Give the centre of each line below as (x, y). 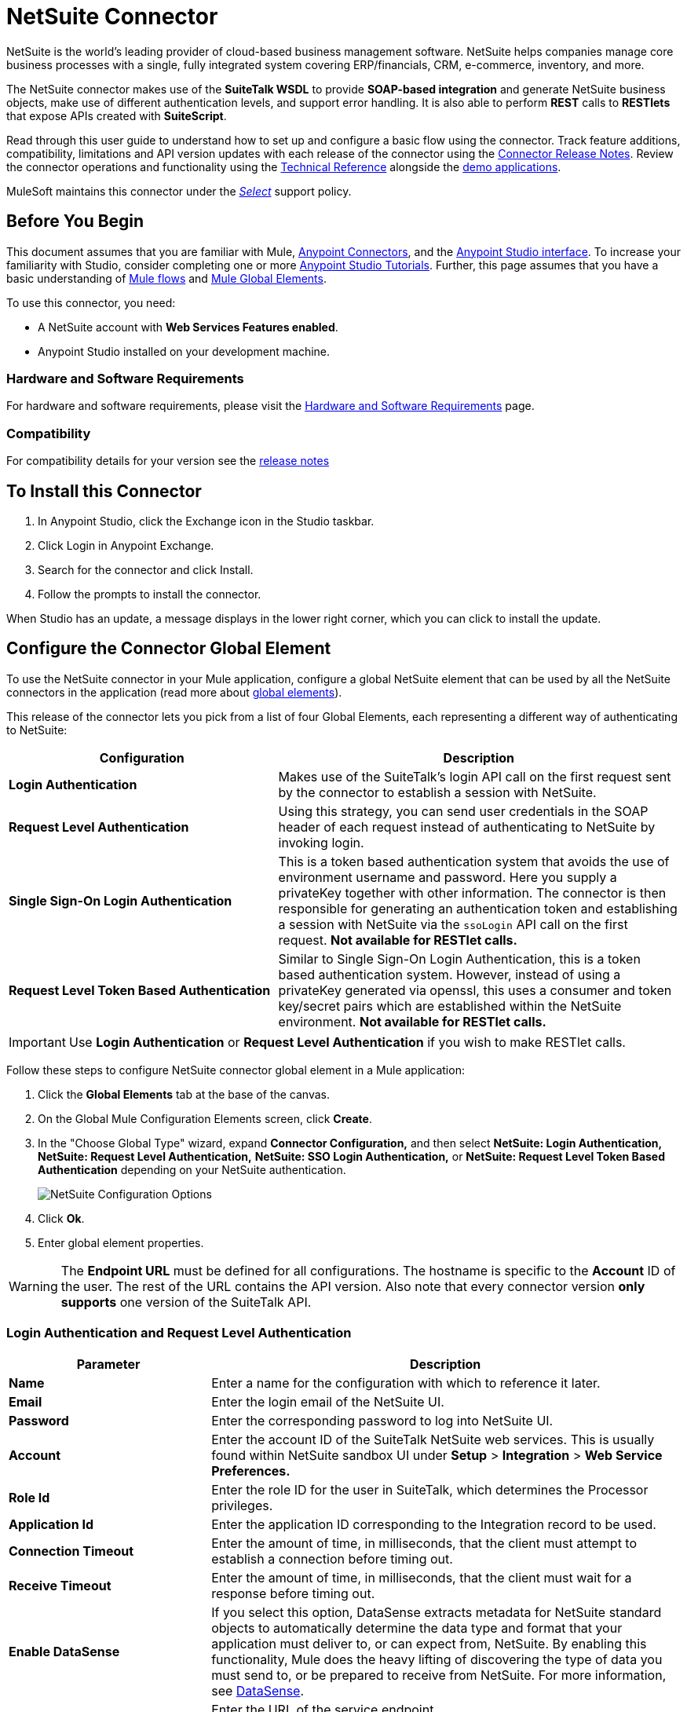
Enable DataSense (64, 1651)
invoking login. (321, 842)
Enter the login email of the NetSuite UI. (328, 1401)
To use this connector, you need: (91, 302)
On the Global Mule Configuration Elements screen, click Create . (205, 1118)
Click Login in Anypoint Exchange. (126, 545)
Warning (33, 1286)
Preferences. (251, 1471)
